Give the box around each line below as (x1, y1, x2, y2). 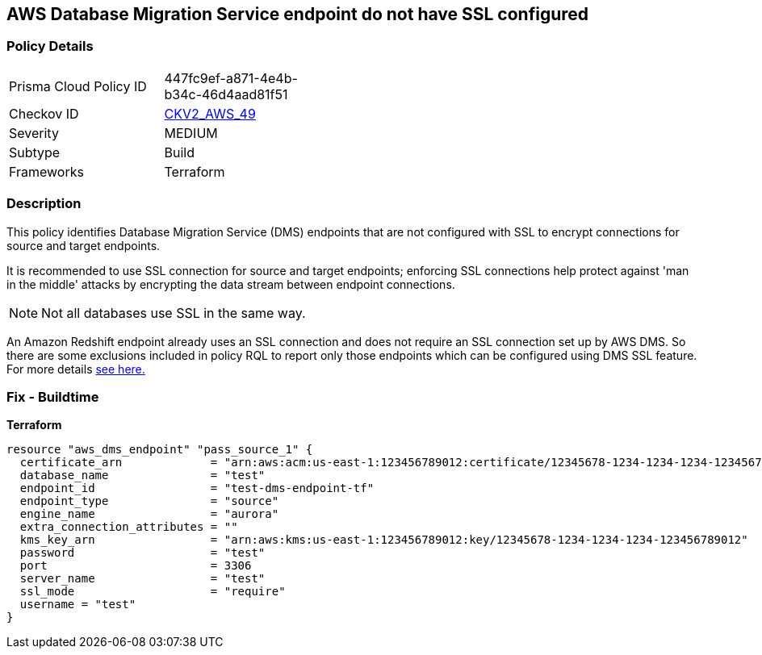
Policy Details (6, 38, 94, 55)
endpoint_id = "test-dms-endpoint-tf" (19, 482, 375, 495)
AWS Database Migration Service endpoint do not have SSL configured (6, 4, 589, 24)
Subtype (9, 144, 61, 161)
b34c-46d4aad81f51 (164, 86, 288, 102)
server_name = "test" (19, 572, 266, 586)
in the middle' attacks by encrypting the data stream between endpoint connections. (6, 277, 455, 291)
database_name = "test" (19, 469, 266, 482)
